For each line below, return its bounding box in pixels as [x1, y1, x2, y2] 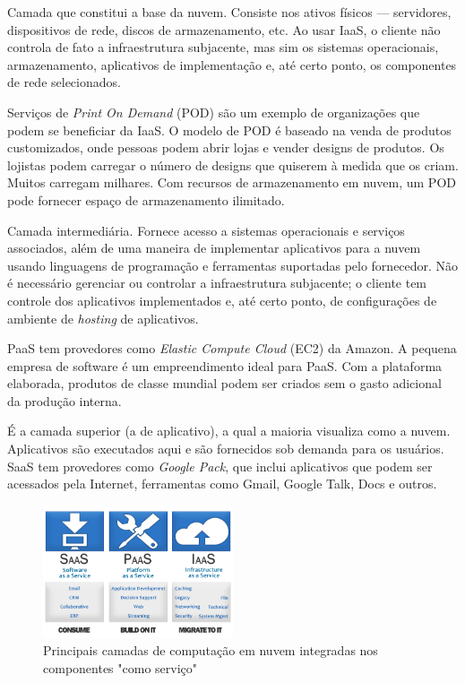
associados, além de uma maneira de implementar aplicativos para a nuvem [7, 238, 421, 257]
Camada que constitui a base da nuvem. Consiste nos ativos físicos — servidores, [7, 3, 452, 21]
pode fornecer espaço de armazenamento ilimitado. [7, 190, 285, 209]
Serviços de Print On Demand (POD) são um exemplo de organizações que [7, 102, 420, 121]
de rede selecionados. [7, 73, 121, 91]
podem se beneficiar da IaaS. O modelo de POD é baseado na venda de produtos [7, 120, 452, 139]
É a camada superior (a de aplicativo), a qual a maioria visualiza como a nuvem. [7, 421, 451, 440]
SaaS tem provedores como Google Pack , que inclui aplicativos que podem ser [7, 456, 433, 475]
